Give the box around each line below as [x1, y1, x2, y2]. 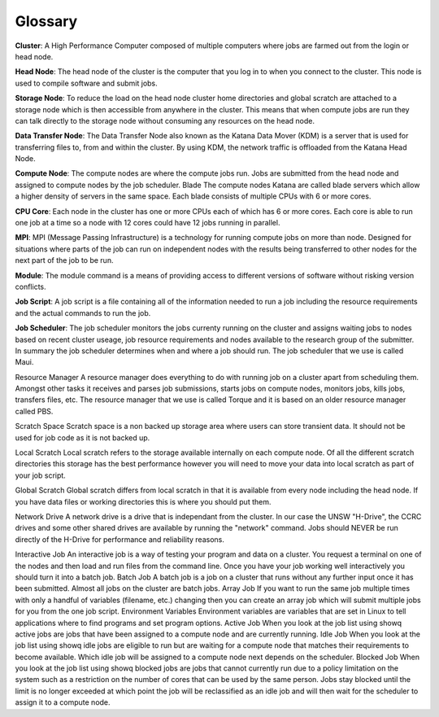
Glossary [15, 12, 78, 30]
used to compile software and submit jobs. [15, 78, 158, 88]
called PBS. [15, 406, 54, 416]
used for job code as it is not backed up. [15, 432, 150, 443]
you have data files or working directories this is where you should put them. [15, 496, 272, 506]
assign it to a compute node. [15, 697, 111, 707]
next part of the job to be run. [15, 256, 114, 265]
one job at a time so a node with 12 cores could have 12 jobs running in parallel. [15, 218, 280, 228]
